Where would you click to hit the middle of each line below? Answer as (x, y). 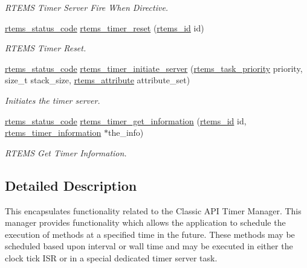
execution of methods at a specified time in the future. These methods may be (150, 234)
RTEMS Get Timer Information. (66, 152)
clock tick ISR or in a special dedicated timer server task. (111, 257)
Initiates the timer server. (53, 100)
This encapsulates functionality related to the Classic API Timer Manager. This (153, 210)
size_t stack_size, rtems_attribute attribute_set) (98, 80)
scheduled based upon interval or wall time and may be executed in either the (149, 246)
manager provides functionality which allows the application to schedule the (145, 222)
